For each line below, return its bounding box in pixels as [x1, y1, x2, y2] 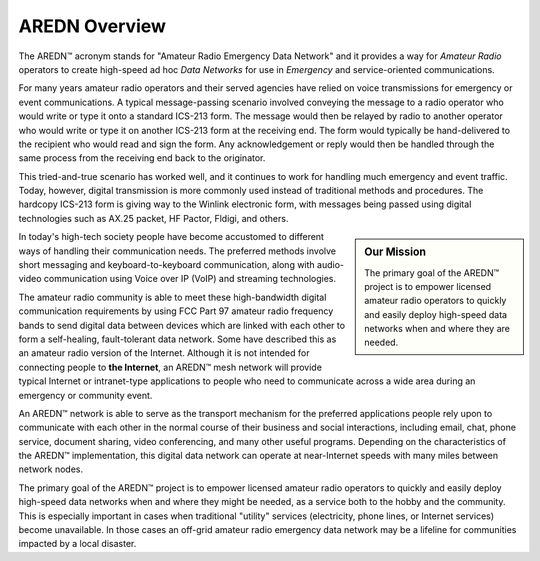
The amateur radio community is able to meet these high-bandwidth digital [18, 291, 327, 303]
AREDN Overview [18, 15, 167, 37]
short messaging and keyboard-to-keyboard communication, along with [18, 259, 315, 271]
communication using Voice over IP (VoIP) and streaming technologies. [43, 273, 337, 285]
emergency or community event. [18, 389, 153, 401]
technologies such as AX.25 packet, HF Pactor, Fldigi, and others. [18, 212, 289, 224]
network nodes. [18, 463, 84, 475]
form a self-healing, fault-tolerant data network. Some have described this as [18, 333, 337, 345]
